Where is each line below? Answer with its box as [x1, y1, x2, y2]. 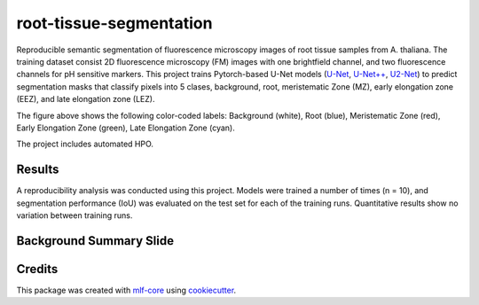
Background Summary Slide [16, 233, 175, 248]
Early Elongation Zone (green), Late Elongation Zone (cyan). [16, 122, 235, 133]
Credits [16, 262, 59, 277]
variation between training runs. [16, 209, 133, 221]
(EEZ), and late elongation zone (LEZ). [16, 94, 155, 105]
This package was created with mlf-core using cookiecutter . [16, 285, 237, 295]
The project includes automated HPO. [16, 138, 154, 150]
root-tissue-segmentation [16, 13, 213, 33]
